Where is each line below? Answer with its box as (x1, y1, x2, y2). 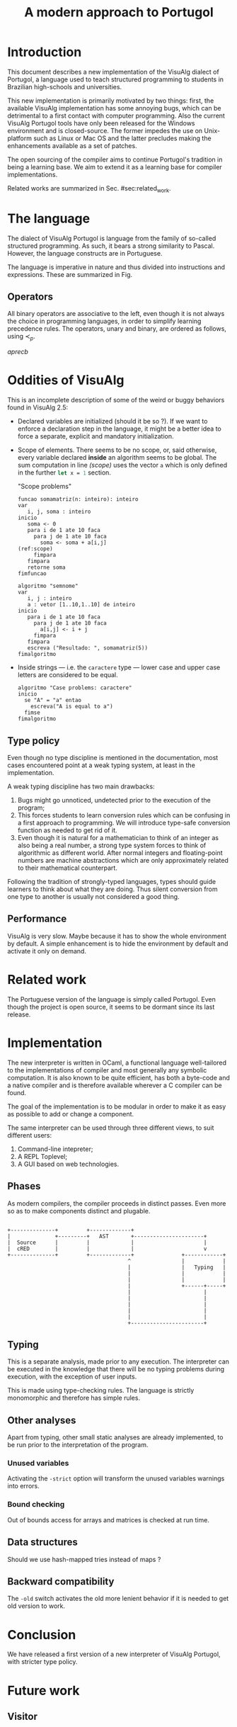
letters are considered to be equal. (17, 671, 118, 679)
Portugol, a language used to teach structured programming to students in (7, 75, 224, 84)
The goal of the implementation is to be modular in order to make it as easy (7, 1102, 226, 1111)
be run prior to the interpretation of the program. (7, 1441, 149, 1449)
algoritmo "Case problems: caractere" (17, 684, 132, 691)
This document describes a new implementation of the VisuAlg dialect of (7, 67, 219, 76)
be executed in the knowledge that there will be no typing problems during (7, 1365, 225, 1374)
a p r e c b (7, 348, 28, 356)
